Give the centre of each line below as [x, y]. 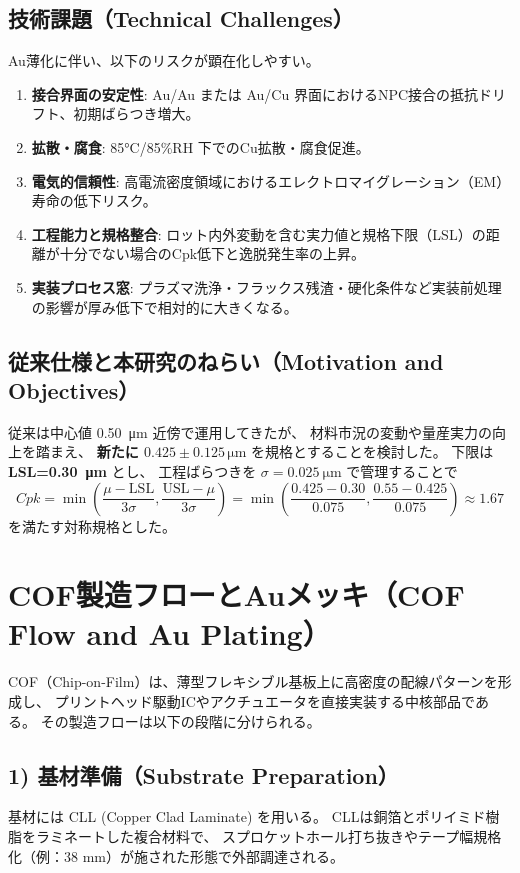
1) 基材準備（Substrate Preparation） [203, 774]
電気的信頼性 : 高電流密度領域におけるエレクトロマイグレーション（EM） [271, 180]
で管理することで [402, 470]
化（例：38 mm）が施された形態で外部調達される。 [176, 855]
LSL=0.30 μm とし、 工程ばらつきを [132, 470]
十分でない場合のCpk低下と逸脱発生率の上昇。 [212, 253]
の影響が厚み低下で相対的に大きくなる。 [164, 306]
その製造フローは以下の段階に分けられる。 [180, 720]
